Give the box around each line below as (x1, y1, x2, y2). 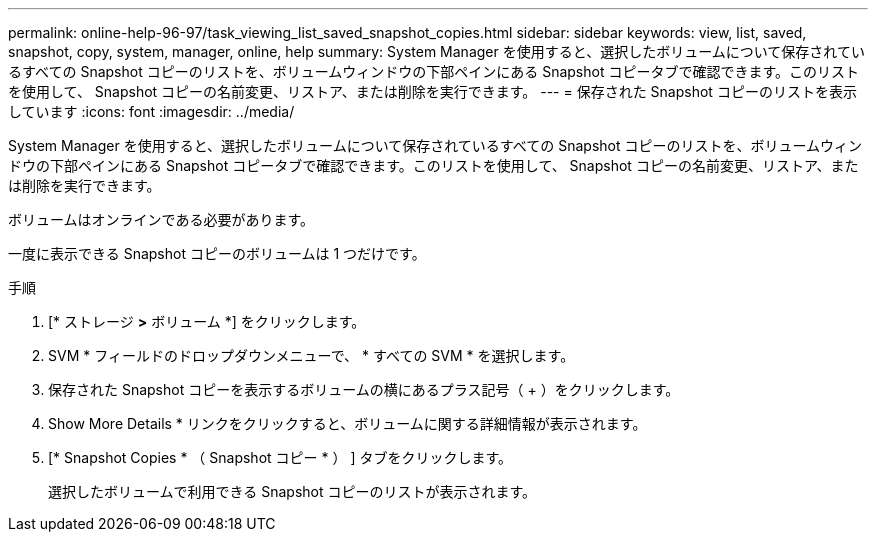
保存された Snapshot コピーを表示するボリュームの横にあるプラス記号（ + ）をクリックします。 (48, 381, 680, 398)
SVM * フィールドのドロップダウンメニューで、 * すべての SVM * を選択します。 (48, 347, 575, 364)
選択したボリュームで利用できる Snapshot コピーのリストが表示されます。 (48, 483, 537, 500)
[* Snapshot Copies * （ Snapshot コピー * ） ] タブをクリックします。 (48, 449, 513, 466)
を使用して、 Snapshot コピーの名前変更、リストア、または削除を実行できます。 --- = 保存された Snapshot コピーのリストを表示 (8, 83, 857, 100)
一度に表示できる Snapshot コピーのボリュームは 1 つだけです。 (8, 245, 426, 262)
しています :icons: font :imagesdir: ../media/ (8, 103, 295, 120)
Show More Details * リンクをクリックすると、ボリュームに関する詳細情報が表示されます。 (48, 415, 647, 432)
